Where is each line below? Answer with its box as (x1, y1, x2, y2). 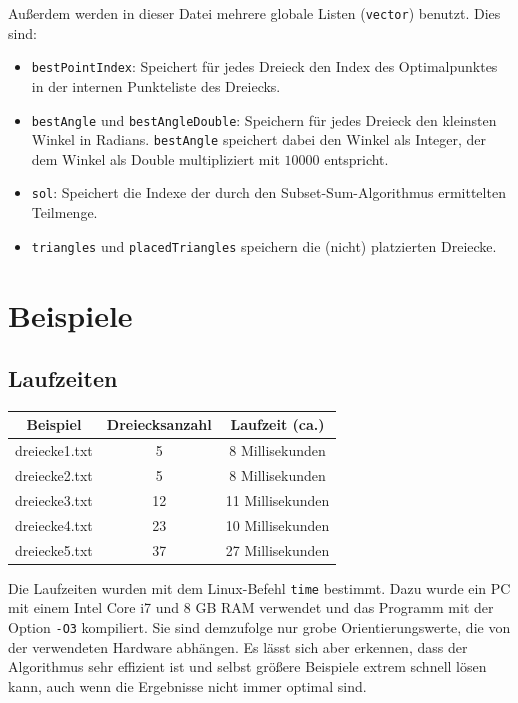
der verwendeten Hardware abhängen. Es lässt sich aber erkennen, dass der (8, 636, 468, 657)
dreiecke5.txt (15, 539, 93, 560)
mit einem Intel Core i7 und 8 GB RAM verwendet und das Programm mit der (8, 597, 494, 618)
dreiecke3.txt (15, 489, 93, 510)
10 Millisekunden (225, 514, 330, 535)
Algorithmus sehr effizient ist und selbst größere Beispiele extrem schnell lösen (8, 656, 487, 677)
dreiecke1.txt (15, 440, 93, 461)
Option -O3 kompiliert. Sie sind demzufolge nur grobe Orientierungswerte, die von (8, 616, 511, 637)
